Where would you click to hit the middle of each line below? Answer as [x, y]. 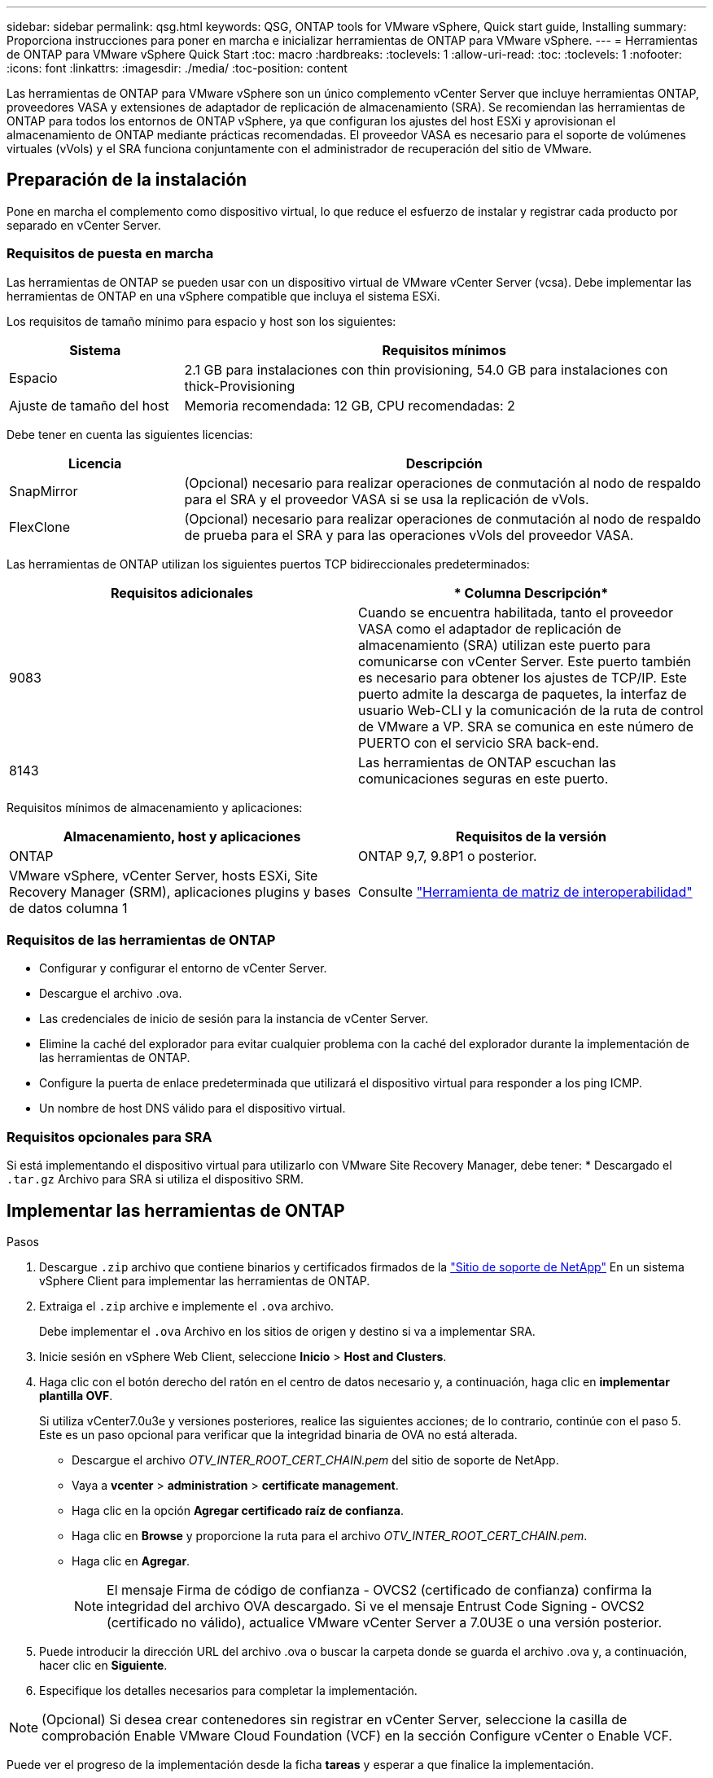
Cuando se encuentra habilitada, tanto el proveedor [516, 612]
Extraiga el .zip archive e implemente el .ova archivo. [187, 1306]
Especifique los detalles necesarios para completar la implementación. [228, 1690]
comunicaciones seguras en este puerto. [483, 778]
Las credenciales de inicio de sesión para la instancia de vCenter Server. [234, 1019]
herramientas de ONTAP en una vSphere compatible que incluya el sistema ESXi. [223, 296]
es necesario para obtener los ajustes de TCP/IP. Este [523, 677]
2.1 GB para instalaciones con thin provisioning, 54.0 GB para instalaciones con [426, 369]
